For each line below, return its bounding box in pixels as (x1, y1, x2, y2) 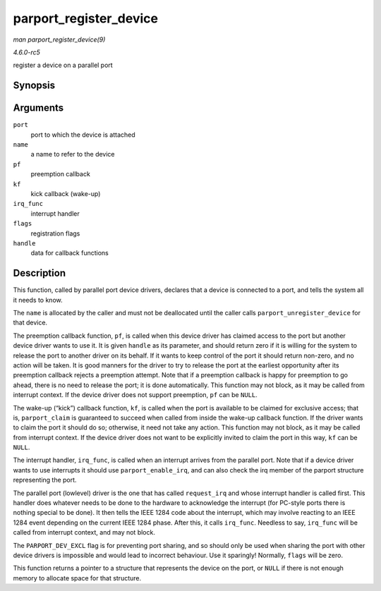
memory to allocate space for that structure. (13, 573, 142, 582)
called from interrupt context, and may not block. (13, 528, 155, 537)
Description (13, 267, 66, 279)
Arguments (13, 102, 64, 114)
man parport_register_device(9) (13, 35, 106, 44)
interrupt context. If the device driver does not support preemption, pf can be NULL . (13, 391, 258, 399)
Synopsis (13, 80, 56, 92)
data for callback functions (30, 249, 109, 257)
